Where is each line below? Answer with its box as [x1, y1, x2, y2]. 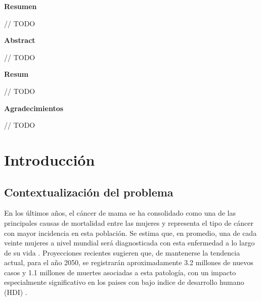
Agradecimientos [4, 103, 64, 113]
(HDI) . [4, 287, 27, 297]
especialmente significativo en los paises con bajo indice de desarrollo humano [4, 277, 244, 287]
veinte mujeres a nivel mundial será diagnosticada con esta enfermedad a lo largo [4, 237, 255, 248]
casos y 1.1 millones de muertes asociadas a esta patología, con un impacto [4, 267, 236, 277]
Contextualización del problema [4, 184, 173, 199]
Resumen [4, 1, 37, 11]
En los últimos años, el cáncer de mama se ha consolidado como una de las [4, 208, 236, 218]
